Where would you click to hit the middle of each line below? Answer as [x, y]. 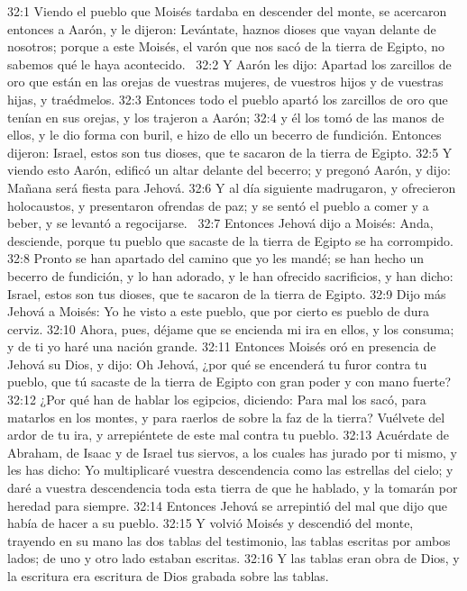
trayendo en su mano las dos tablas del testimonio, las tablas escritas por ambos [229, 540]
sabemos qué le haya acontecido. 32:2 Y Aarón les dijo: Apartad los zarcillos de [229, 64]
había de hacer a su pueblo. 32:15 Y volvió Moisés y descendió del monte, [211, 523]
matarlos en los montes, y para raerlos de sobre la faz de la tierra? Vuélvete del [226, 417]
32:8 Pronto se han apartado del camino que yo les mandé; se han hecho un [216, 258]
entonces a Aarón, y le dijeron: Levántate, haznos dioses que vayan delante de [222, 28]
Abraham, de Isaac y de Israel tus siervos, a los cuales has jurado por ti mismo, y [232, 452]
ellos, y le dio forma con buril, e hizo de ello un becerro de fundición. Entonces [224, 135]
